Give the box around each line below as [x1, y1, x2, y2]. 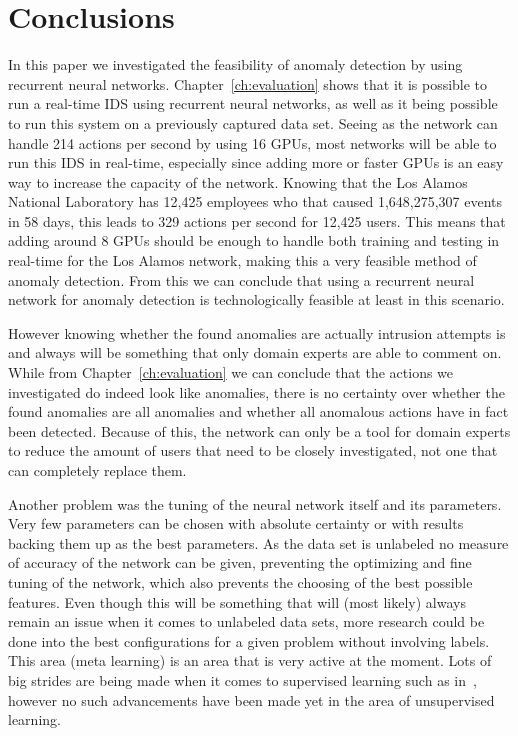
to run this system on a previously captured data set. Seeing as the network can [8, 112, 498, 133]
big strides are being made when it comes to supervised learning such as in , [8, 669, 477, 690]
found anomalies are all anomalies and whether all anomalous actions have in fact [8, 401, 509, 422]
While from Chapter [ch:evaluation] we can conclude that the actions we [8, 362, 454, 383]
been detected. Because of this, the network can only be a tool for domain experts [8, 420, 511, 441]
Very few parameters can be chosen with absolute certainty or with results [8, 513, 464, 534]
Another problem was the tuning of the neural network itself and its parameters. [8, 493, 502, 514]
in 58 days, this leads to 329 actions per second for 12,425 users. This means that [8, 210, 506, 231]
